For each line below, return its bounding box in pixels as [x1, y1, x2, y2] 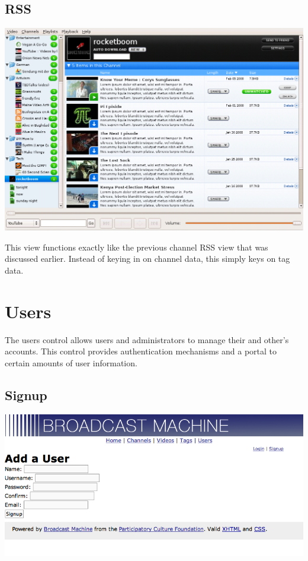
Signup [5, 385, 47, 404]
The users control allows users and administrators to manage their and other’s [5, 333, 289, 346]
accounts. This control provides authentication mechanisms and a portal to [5, 345, 277, 357]
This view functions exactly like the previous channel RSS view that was [5, 240, 268, 253]
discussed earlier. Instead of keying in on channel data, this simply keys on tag [5, 252, 290, 265]
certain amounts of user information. [5, 356, 137, 369]
